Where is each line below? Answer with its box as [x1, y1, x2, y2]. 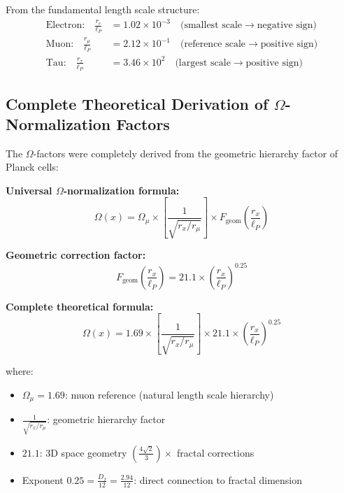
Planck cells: [6, 159, 59, 174]
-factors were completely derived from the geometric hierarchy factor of [33, 145, 338, 160]
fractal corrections [176, 445, 255, 459]
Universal [6, 183, 52, 197]
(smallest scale [180, 20, 243, 31]
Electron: [45, 20, 85, 31]
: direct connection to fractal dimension [134, 472, 303, 487]
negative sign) [257, 20, 317, 31]
